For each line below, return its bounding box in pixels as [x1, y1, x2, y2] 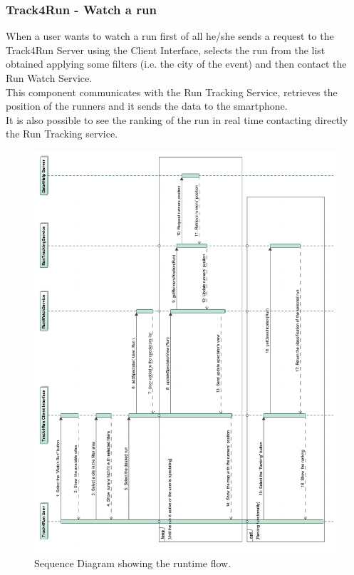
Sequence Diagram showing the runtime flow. [34, 555, 231, 570]
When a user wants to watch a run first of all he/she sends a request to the [6, 29, 334, 43]
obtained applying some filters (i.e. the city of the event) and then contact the [6, 56, 347, 71]
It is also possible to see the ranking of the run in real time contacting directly [6, 112, 348, 127]
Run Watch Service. [6, 71, 93, 85]
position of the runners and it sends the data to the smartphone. [6, 98, 288, 113]
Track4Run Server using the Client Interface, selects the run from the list [6, 42, 326, 57]
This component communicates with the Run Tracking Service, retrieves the [6, 84, 338, 99]
